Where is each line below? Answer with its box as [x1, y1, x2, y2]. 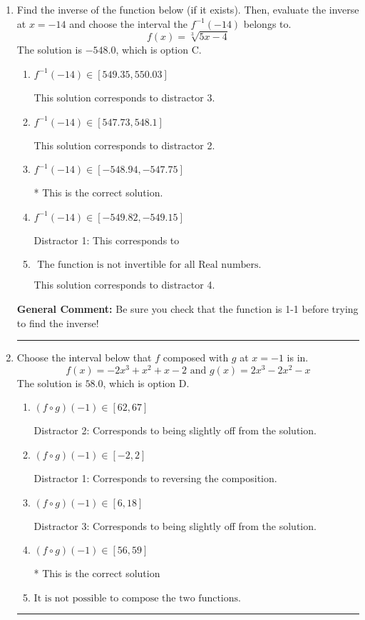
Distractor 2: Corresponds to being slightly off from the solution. [34, 423, 317, 438]
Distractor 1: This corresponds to [34, 232, 180, 247]
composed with [163, 350, 229, 365]
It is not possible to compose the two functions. [34, 593, 241, 604]
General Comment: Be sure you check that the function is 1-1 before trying [16, 301, 359, 316]
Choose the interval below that [16, 350, 152, 365]
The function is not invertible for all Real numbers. [37, 260, 262, 271]
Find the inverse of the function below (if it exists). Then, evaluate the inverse [16, 2, 359, 16]
